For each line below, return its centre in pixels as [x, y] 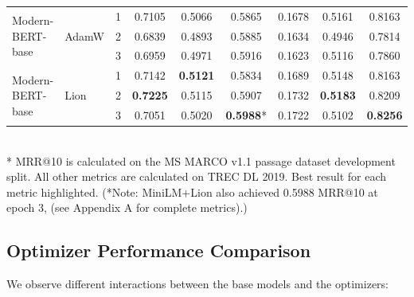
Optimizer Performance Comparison [159, 250]
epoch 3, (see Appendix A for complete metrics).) [127, 207]
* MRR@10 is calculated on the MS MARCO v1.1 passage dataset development [201, 160]
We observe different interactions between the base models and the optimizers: [197, 284]
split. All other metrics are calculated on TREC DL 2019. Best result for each [197, 176]
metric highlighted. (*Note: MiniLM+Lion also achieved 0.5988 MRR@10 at [192, 191]
